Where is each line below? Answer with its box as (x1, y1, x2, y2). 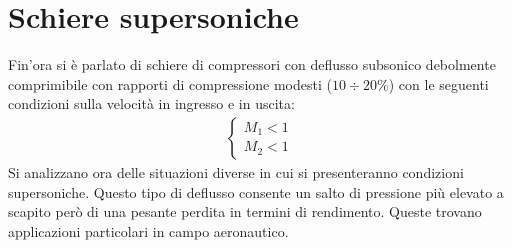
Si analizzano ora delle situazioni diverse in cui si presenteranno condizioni (8, 161, 464, 182)
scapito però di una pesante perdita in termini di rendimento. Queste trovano (8, 201, 482, 222)
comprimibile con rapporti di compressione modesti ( (8, 73, 332, 94)
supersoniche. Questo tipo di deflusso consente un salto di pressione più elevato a (8, 181, 504, 202)
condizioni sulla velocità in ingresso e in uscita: (8, 93, 295, 114)
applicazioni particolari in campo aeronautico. (8, 220, 289, 241)
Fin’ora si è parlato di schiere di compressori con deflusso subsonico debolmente (8, 54, 496, 75)
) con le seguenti (388, 73, 489, 94)
